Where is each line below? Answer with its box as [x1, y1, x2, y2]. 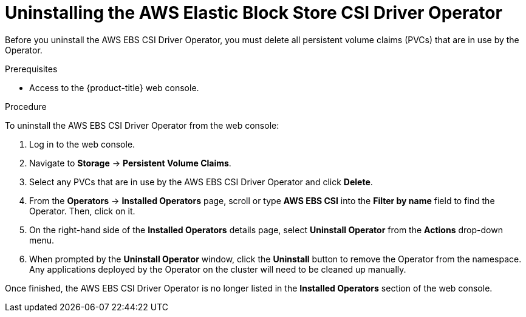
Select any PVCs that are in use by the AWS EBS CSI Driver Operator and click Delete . [29, 176, 373, 187]
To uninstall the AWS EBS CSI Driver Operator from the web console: [5, 120, 279, 131]
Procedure [5, 101, 47, 112]
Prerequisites [5, 63, 58, 74]
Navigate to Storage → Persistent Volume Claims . [29, 157, 231, 168]
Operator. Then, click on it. [29, 205, 135, 216]
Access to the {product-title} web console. [29, 82, 199, 93]
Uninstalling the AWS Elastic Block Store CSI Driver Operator [5, 2, 502, 23]
